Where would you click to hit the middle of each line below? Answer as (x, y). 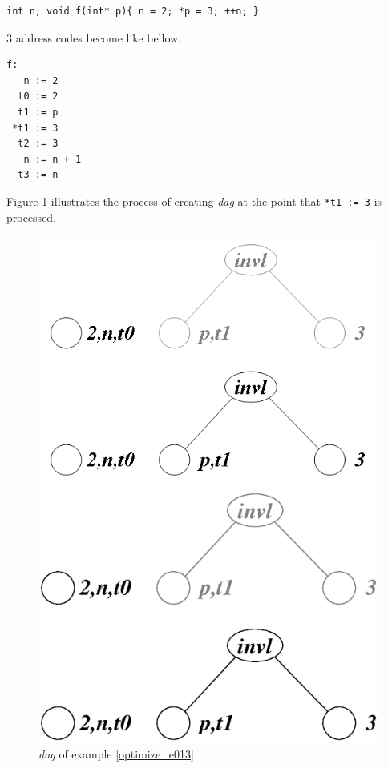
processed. (32, 217)
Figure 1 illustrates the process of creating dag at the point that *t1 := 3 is (194, 201)
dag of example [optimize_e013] (116, 753)
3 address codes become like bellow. (94, 37)
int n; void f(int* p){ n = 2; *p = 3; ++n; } (133, 11)
